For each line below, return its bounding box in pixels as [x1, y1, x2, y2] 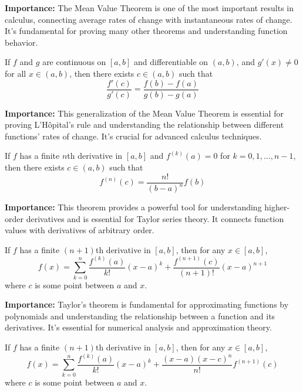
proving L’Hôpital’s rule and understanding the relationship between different [5, 118, 284, 131]
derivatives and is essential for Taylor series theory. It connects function [26, 212, 284, 224]
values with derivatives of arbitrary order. [5, 224, 154, 236]
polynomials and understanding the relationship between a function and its [5, 309, 275, 322]
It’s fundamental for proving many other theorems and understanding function [5, 25, 288, 37]
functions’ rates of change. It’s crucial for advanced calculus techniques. [5, 129, 262, 142]
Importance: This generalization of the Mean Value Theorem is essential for [5, 107, 284, 119]
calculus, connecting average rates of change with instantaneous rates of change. [5, 13, 292, 25]
